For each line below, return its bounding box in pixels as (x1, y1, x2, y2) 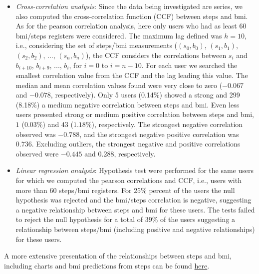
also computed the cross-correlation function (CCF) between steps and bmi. (15, 10, 248, 21)
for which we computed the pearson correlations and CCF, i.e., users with (15, 174, 242, 185)
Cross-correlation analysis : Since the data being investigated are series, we (15, 1, 243, 11)
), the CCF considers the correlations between (85, 49, 227, 60)
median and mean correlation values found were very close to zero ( (15, 79, 223, 90)
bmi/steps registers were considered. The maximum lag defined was (15, 30, 222, 40)
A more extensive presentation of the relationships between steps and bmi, (4, 250, 232, 261)
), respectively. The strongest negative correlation (91, 118, 243, 129)
